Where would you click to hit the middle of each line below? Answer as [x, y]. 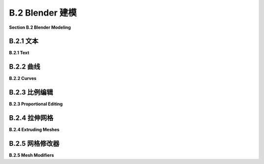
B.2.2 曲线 [25, 67]
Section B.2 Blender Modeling [40, 27]
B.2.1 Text [19, 53]
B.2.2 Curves [23, 79]
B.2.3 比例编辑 [31, 92]
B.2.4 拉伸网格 [31, 118]
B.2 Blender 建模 [43, 13]
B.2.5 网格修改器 [34, 143]
